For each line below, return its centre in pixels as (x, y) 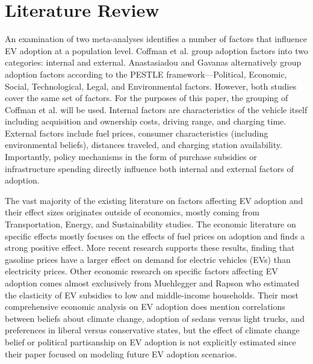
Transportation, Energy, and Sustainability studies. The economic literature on (150, 224)
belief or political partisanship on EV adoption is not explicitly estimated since (150, 341)
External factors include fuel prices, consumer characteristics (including (137, 133)
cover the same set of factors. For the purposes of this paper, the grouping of (147, 98)
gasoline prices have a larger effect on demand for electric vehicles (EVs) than (148, 259)
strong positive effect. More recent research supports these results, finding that (150, 248)
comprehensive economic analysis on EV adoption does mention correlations (145, 307)
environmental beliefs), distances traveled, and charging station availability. (144, 145)
